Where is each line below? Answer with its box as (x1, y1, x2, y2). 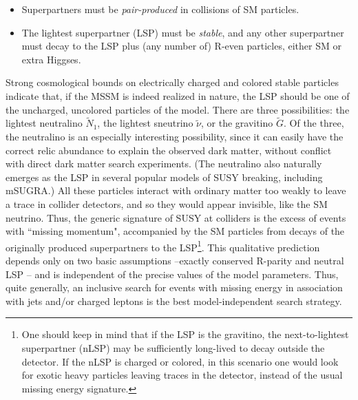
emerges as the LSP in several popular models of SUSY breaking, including (6, 169, 323, 184)
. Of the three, (283, 116, 344, 130)
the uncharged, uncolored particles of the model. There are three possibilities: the (6, 102, 350, 116)
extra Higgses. (21, 52, 81, 66)
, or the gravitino (200, 116, 273, 130)
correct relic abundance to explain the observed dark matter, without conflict (6, 143, 332, 157)
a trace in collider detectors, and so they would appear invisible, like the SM (6, 196, 328, 211)
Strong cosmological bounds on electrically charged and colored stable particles (6, 75, 339, 90)
